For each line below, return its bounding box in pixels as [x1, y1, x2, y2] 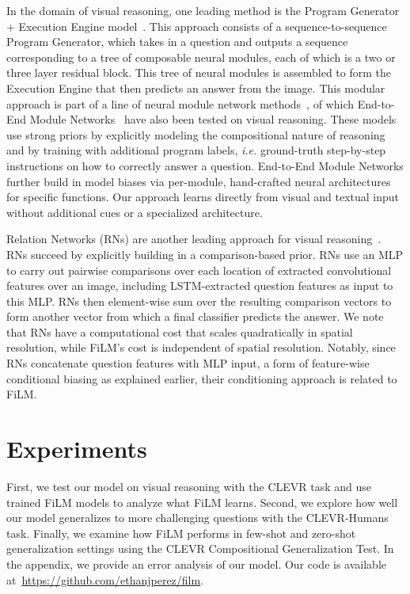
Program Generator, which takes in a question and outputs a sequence [6, 33, 348, 50]
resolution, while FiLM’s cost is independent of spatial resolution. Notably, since [6, 339, 396, 356]
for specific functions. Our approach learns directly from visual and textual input [6, 188, 400, 205]
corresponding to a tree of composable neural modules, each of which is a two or [6, 48, 396, 65]
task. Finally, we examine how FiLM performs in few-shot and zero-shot [6, 524, 356, 541]
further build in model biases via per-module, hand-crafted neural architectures [6, 173, 391, 189]
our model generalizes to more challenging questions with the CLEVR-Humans [6, 509, 389, 526]
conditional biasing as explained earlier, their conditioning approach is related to [6, 370, 397, 386]
